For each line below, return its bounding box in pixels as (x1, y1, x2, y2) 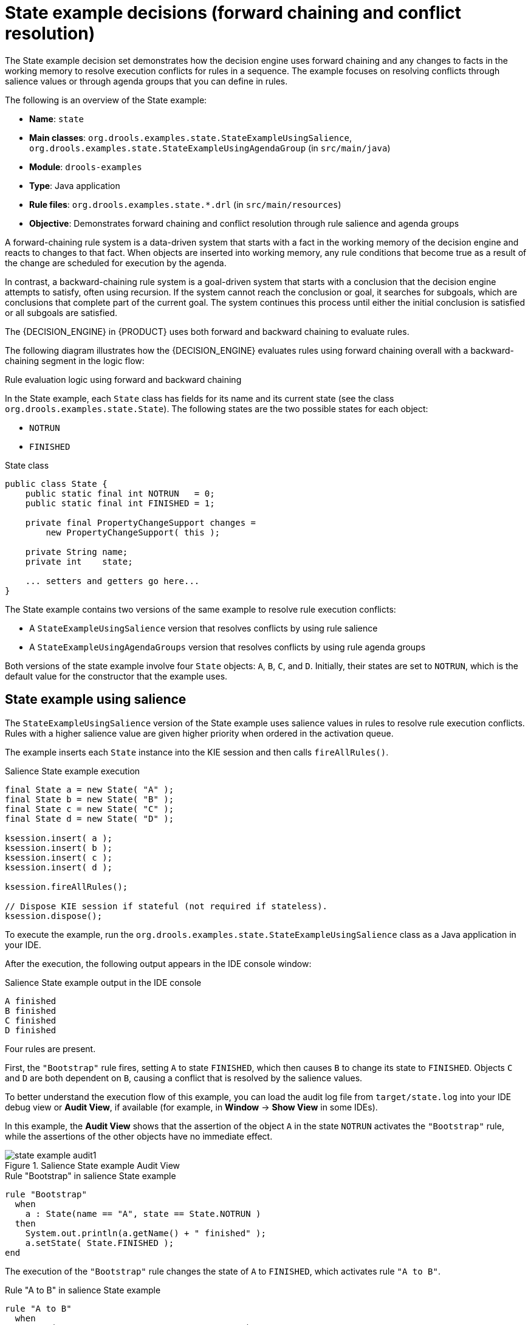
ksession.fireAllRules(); (5, 881, 128, 892)
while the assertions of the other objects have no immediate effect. (5, 1131, 273, 1141)
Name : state (29, 113, 84, 124)
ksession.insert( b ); (5, 842, 113, 853)
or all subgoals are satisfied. (5, 307, 118, 318)
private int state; (25, 556, 133, 566)
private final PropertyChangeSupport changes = (25, 517, 256, 528)
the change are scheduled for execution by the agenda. (5, 257, 227, 268)
